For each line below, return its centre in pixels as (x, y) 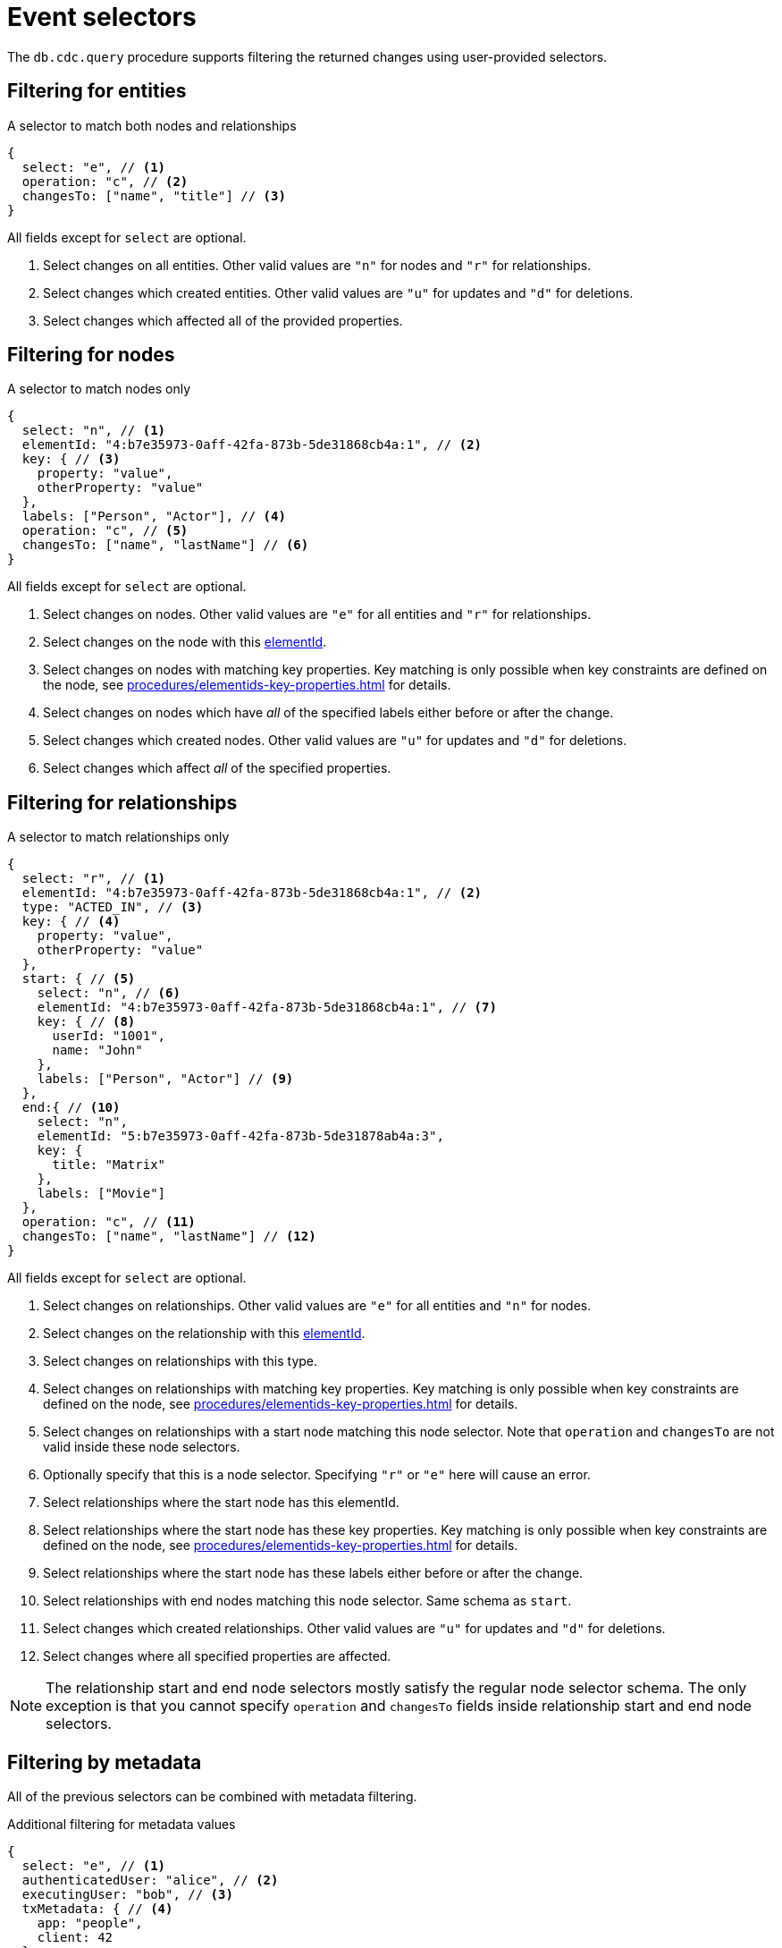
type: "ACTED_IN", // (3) (113, 907)
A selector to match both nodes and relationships (152, 125)
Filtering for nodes (91, 355)
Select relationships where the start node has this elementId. (221, 1503)
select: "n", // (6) (109, 993)
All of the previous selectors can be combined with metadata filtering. (212, 1797)
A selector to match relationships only (118, 837)
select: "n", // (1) (94, 431)
